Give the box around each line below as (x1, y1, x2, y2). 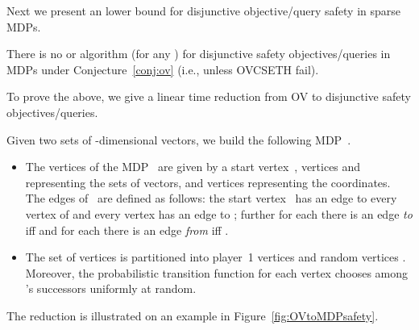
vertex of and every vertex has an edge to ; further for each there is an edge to (25, 205, 413, 222)
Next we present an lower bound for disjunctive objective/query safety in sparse (6, 2, 401, 19)
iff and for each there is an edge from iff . (25, 221, 229, 238)
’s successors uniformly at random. (25, 280, 197, 297)
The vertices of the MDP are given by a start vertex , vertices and (25, 158, 361, 175)
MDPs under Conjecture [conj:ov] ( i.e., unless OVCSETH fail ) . (6, 61, 319, 77)
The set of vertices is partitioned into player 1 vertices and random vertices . (25, 249, 406, 265)
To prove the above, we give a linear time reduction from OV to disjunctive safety (6, 88, 411, 105)
